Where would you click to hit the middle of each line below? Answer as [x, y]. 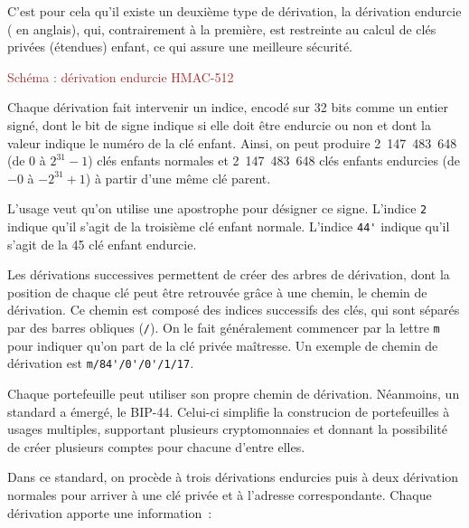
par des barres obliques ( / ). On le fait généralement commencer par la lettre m [224, 328]
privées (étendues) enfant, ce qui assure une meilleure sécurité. [180, 47]
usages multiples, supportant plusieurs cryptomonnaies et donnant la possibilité [227, 429]
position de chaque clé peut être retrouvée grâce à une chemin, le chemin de [217, 292]
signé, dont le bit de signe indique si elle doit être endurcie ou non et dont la [219, 124]
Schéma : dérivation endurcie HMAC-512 [121, 76]
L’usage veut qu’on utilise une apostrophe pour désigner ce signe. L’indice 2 [217, 208]
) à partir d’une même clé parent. [178, 178]
